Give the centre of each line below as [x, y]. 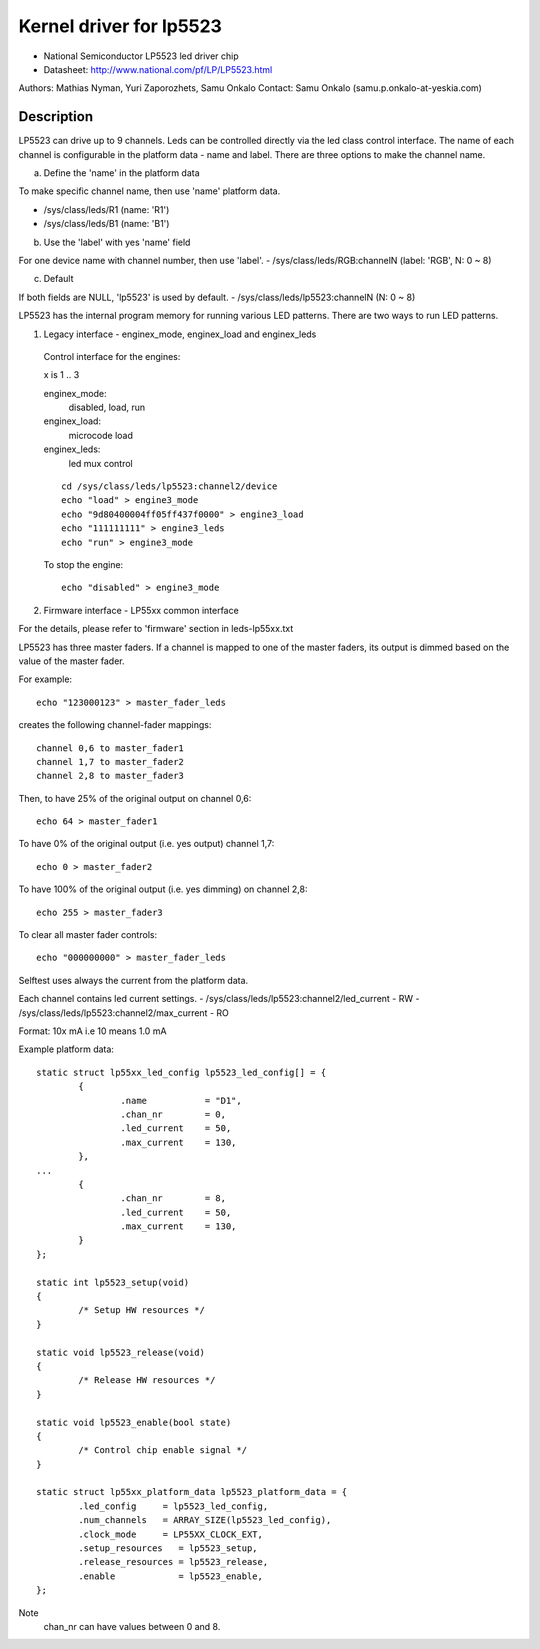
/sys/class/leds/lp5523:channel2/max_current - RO [123, 1012]
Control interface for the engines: [112, 356]
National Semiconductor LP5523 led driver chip [141, 56]
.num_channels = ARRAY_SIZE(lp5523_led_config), [205, 1520]
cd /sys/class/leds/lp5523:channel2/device [169, 486]
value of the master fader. [71, 661]
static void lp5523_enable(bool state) [134, 1422]
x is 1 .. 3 [61, 375]
